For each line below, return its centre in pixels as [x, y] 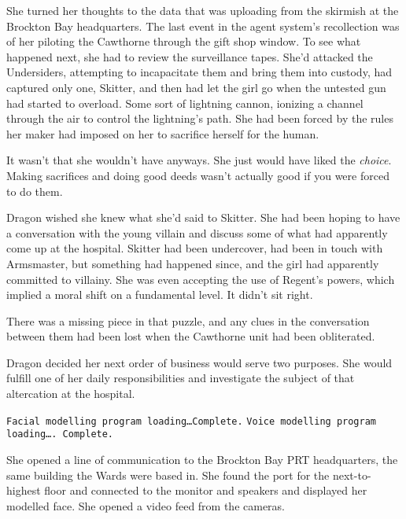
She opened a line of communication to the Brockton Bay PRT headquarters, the [202, 459]
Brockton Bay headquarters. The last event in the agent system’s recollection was [203, 26]
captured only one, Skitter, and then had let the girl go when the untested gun [196, 87]
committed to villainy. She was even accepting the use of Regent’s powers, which [201, 279]
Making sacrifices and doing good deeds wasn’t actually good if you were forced [198, 175]
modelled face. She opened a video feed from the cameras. [146, 505]
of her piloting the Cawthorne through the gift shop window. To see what [184, 41]
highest [24, 490]
